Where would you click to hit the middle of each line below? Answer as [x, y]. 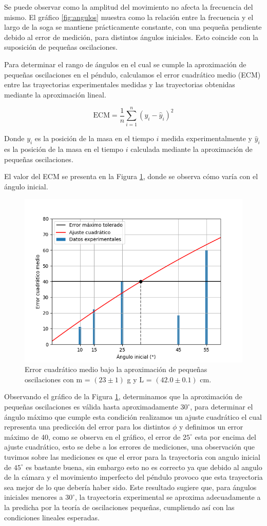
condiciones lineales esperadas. [52, 517]
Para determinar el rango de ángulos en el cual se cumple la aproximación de [125, 64]
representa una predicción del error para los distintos [87, 427]
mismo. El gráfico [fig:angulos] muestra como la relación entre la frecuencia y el [129, 17]
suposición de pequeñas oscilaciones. [61, 47]
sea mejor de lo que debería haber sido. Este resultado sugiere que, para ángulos [130, 487]
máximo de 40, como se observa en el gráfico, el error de [92, 436]
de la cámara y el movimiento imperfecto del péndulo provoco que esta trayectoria [133, 477]
